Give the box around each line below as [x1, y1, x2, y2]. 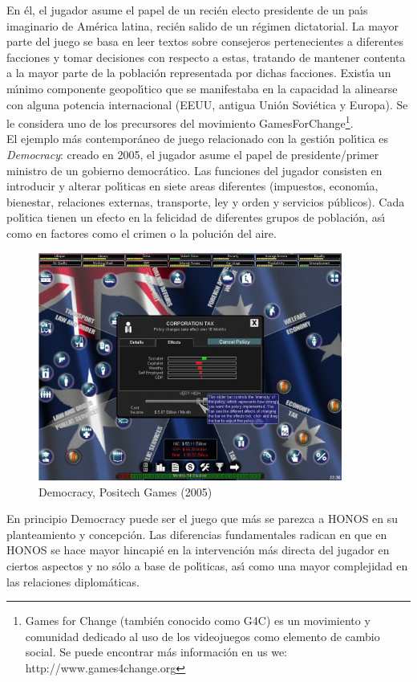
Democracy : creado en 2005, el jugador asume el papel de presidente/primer [6, 146, 379, 162]
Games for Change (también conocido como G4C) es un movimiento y [25, 612, 370, 629]
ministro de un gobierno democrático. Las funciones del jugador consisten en [6, 161, 383, 178]
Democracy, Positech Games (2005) [38, 483, 213, 500]
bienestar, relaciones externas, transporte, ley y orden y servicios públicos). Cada [6, 193, 405, 210]
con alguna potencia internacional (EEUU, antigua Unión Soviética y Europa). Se [6, 96, 408, 112]
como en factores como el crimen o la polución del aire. [6, 224, 277, 241]
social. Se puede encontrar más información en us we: [25, 643, 288, 660]
